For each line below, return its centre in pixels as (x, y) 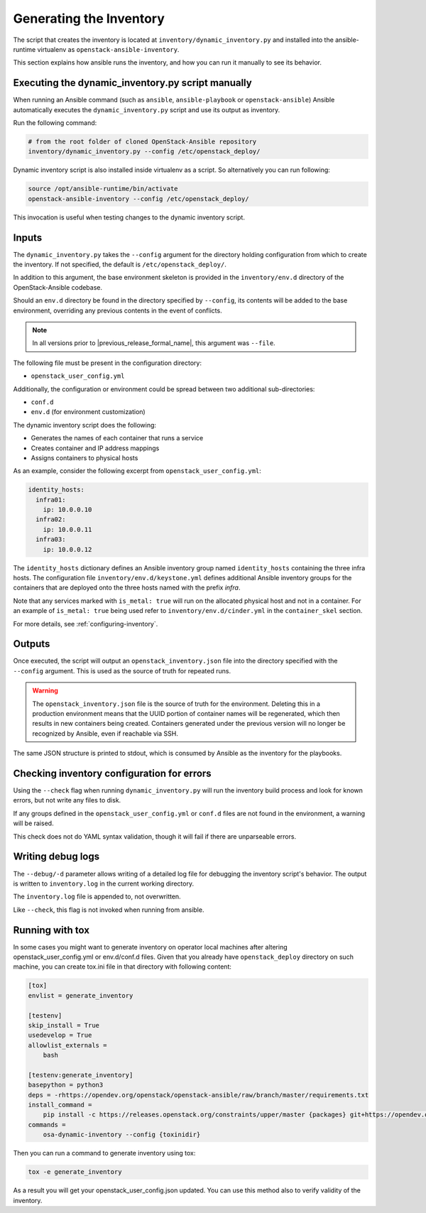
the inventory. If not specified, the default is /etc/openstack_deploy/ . (120, 265)
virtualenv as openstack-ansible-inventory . (108, 49)
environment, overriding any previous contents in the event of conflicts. (118, 310)
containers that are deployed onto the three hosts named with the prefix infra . (127, 588)
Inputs (28, 238)
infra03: (51, 539)
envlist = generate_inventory (81, 995)
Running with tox (51, 930)
